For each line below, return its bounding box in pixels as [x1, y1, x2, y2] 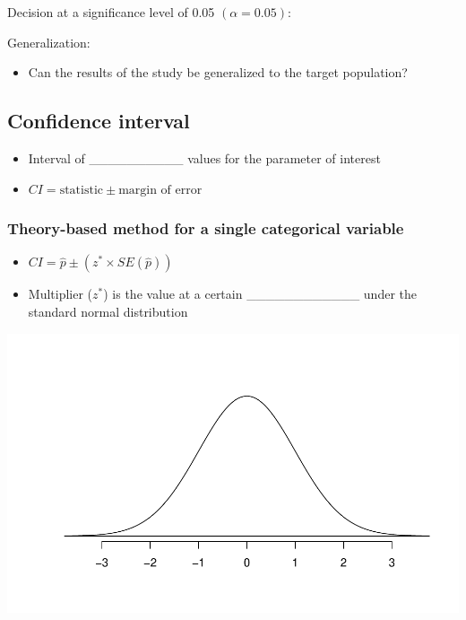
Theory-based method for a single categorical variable [7, 217, 404, 240]
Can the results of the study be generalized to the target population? [28, 63, 408, 82]
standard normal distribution [28, 301, 188, 320]
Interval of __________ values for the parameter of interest [28, 148, 381, 167]
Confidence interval [7, 107, 190, 135]
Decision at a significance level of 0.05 [7, 3, 215, 21]
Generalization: [7, 32, 91, 51]
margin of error [118, 183, 203, 196]
